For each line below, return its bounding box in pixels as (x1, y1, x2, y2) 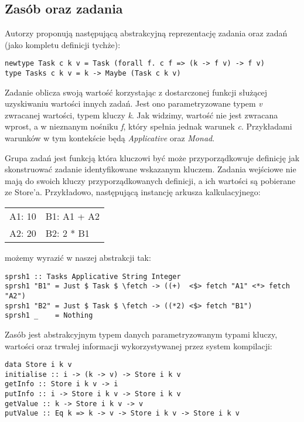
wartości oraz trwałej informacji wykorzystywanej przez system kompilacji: (5, 339, 272, 352)
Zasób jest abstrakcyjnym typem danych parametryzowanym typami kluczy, (5, 328, 278, 340)
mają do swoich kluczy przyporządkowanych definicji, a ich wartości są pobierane (5, 174, 296, 186)
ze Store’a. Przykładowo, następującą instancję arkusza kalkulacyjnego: (5, 186, 261, 198)
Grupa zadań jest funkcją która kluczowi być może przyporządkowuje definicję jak (5, 151, 300, 164)
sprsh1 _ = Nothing (5, 311, 93, 320)
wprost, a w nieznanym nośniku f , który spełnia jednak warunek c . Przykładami (5, 120, 292, 132)
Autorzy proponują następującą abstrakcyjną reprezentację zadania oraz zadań (5, 27, 288, 39)
